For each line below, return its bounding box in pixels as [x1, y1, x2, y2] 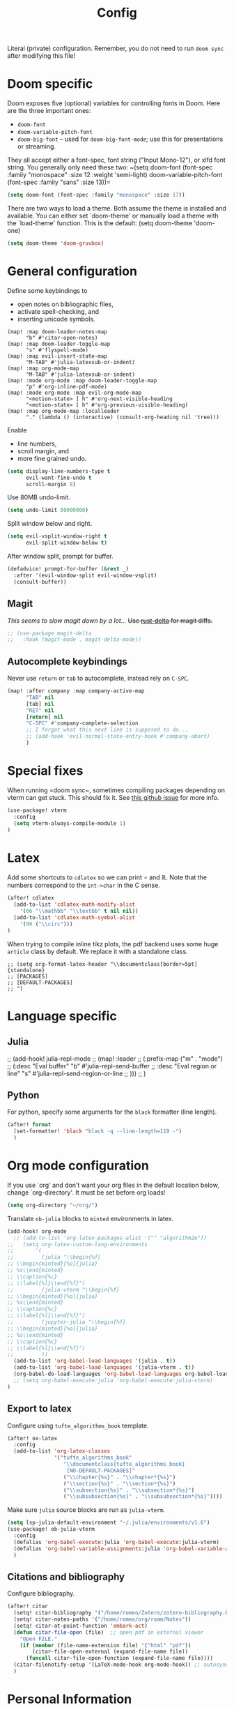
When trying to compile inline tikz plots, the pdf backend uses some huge [7, 939, 219, 948]
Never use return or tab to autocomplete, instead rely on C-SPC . [7, 674, 189, 683]
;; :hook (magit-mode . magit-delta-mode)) [7, 636, 141, 643]
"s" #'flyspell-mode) [25, 347, 89, 354]
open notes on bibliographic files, [17, 300, 114, 308]
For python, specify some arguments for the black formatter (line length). [7, 1107, 217, 1117]
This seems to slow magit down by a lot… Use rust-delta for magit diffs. [7, 616, 213, 625]
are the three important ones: [7, 107, 91, 115]
